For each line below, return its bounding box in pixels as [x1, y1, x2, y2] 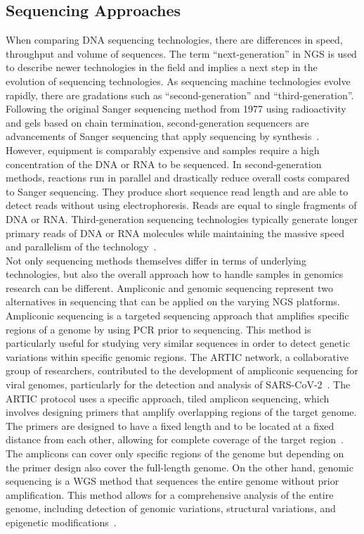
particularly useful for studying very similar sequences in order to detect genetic [6, 336, 350, 350]
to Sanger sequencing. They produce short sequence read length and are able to [6, 184, 349, 198]
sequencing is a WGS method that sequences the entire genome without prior [6, 473, 339, 488]
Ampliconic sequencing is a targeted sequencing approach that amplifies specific [6, 308, 349, 323]
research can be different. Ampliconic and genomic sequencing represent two [6, 280, 333, 295]
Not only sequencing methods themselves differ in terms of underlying [6, 253, 306, 267]
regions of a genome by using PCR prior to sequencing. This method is [6, 322, 311, 336]
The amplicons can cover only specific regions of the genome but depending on [6, 446, 344, 461]
